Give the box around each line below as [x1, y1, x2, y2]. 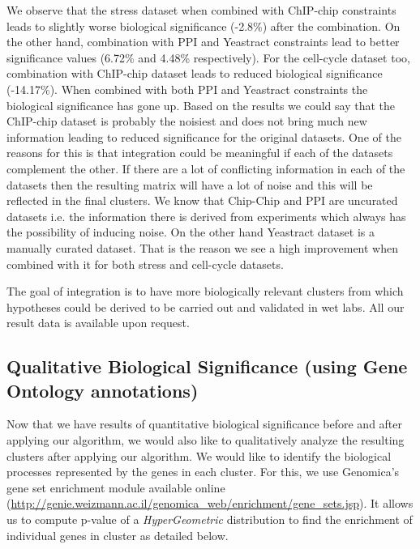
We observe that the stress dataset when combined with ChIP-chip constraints [6, 2, 396, 18]
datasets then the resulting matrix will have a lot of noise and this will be [6, 176, 373, 193]
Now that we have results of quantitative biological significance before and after [6, 415, 403, 432]
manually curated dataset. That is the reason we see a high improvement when [6, 239, 398, 256]
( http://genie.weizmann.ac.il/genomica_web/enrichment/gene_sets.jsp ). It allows [6, 495, 414, 512]
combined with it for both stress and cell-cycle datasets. [6, 255, 284, 272]
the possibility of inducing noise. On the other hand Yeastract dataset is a [6, 223, 375, 240]
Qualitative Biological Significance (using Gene [6, 354, 408, 379]
